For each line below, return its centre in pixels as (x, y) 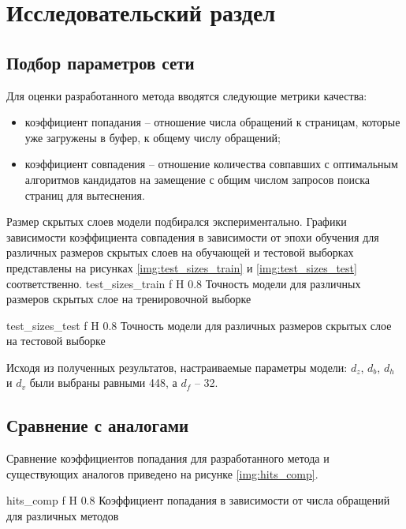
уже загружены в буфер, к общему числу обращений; (153, 137)
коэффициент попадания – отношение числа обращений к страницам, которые (212, 122)
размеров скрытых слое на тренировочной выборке (129, 299)
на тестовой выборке (56, 341)
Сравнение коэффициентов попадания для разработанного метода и (168, 458)
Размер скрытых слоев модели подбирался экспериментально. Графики (177, 221)
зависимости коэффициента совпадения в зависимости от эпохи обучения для (193, 236)
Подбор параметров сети (101, 62)
